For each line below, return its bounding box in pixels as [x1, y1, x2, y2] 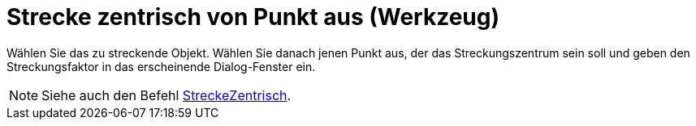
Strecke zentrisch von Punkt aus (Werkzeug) [6, 3, 500, 31]
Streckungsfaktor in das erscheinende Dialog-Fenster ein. [6, 59, 316, 73]
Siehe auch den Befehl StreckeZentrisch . [41, 86, 292, 103]
